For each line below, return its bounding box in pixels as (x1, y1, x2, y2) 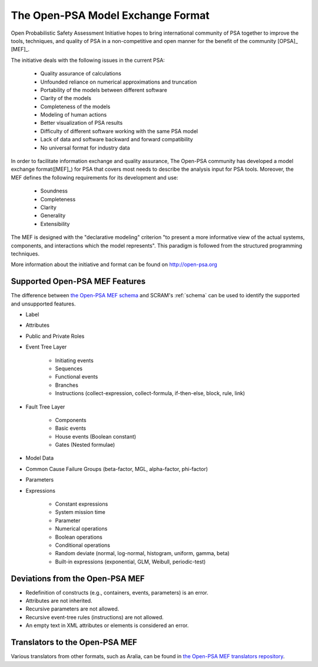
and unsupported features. (11, 300, 76, 307)
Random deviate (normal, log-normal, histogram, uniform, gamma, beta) (55, 550, 230, 557)
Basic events (55, 424, 87, 432)
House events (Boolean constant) (55, 433, 137, 440)
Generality (40, 212, 66, 219)
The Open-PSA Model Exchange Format (11, 9, 210, 22)
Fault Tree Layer (25, 403, 65, 410)
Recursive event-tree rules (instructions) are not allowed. (25, 613, 164, 620)
